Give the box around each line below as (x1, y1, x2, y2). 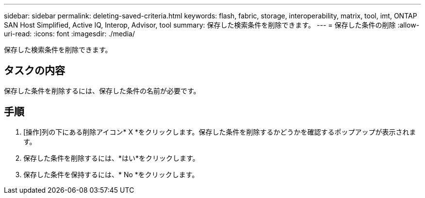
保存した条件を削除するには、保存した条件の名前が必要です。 (4, 86, 200, 95)
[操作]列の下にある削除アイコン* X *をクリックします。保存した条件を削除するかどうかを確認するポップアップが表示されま (23, 127, 416, 136)
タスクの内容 (4, 64, 65, 77)
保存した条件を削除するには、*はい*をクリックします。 (23, 153, 199, 162)
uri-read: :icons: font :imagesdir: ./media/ (4, 30, 135, 38)
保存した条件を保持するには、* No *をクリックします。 (23, 170, 199, 179)
